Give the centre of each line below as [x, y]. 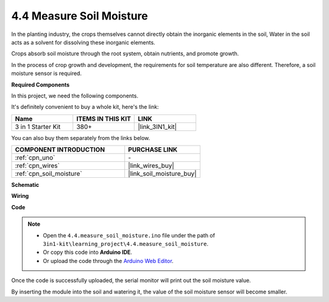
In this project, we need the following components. [75, 96]
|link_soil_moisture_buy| [162, 174]
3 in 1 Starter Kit [38, 127]
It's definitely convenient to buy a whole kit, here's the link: [85, 107]
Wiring [20, 196]
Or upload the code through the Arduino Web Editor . [108, 261]
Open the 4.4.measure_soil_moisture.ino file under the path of [129, 235]
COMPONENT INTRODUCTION [60, 150]
